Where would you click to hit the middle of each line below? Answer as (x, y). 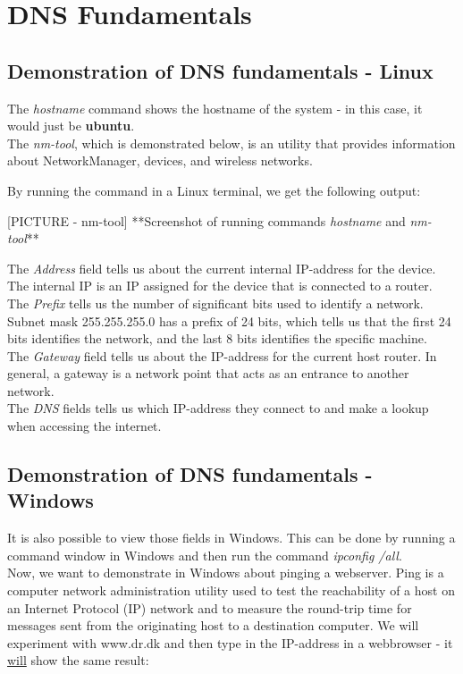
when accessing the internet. (84, 426)
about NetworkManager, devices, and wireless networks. (160, 160)
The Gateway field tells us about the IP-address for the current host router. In (222, 355)
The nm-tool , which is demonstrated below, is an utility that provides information (231, 143)
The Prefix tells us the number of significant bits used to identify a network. (215, 303)
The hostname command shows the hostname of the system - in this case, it (215, 108)
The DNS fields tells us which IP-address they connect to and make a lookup (218, 408)
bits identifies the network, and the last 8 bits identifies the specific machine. (217, 338)
